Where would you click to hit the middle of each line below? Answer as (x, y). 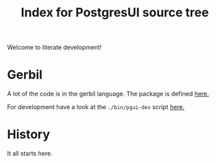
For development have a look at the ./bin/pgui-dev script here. (96, 107)
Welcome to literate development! (55, 47)
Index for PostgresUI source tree (115, 13)
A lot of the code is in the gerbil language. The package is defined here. (108, 94)
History (29, 135)
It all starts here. (30, 153)
